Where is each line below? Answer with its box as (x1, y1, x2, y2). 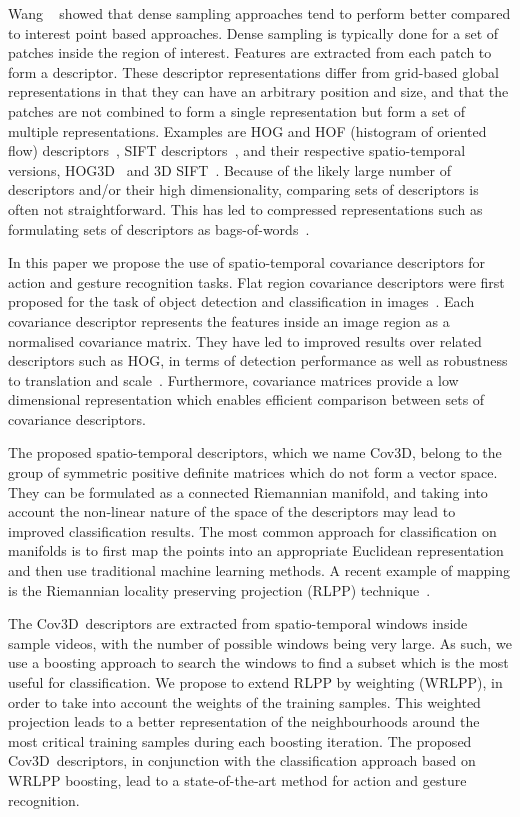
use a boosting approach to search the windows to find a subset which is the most (8, 652, 509, 673)
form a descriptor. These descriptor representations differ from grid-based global (8, 61, 499, 82)
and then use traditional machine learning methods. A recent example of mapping (8, 560, 510, 581)
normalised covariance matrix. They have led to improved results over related (8, 330, 482, 351)
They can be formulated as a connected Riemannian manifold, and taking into (8, 481, 488, 502)
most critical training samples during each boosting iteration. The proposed (8, 730, 472, 751)
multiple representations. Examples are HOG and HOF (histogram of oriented (8, 120, 487, 141)
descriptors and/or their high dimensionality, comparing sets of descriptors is (8, 179, 479, 200)
